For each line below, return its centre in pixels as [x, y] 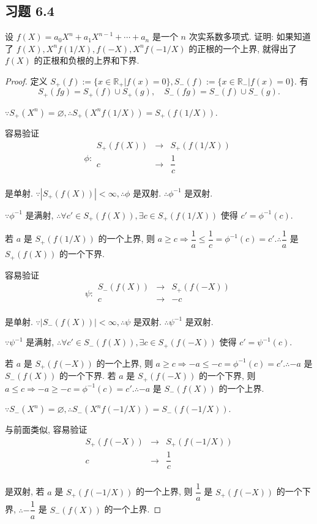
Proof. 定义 [26, 80]
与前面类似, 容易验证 [46, 429]
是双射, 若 [25, 491]
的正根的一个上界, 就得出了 [243, 48]
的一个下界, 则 [227, 376]
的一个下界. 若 [88, 376]
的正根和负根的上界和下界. [87, 60]
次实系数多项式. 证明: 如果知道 [250, 36]
